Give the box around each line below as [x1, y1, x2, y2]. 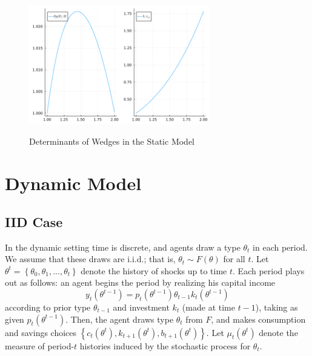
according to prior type [5, 301, 91, 313]
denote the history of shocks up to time [81, 264, 227, 277]
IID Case [5, 212, 63, 231]
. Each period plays [233, 264, 305, 277]
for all [223, 252, 245, 265]
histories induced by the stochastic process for [79, 339, 251, 352]
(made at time [182, 301, 235, 313]
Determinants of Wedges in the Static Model [29, 135, 194, 148]
